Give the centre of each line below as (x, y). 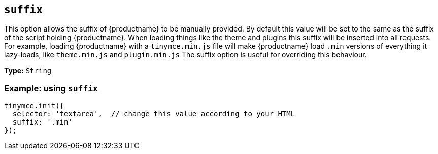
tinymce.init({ (34, 106)
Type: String (28, 71)
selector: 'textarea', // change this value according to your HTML (154, 114)
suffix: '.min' (42, 122)
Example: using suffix (51, 88)
